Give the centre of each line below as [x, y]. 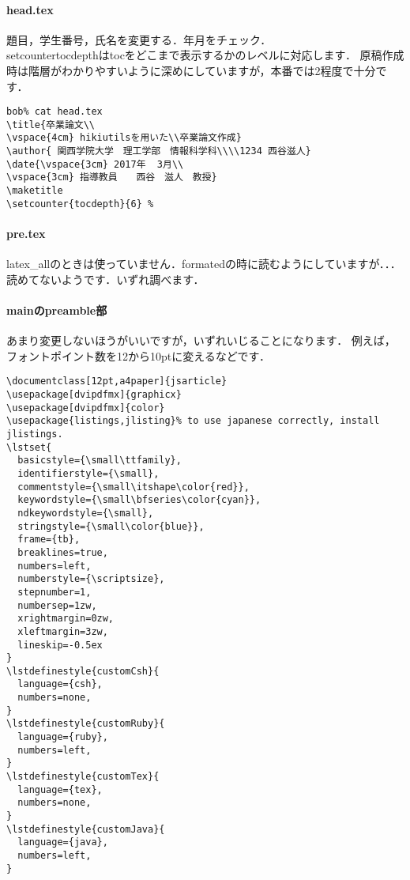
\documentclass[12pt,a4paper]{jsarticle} [117, 381]
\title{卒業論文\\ [51, 125]
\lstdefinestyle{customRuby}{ [86, 724]
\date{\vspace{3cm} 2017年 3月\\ [95, 164]
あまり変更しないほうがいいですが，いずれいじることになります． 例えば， [201, 340]
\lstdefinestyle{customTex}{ [83, 777]
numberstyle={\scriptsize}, [91, 579]
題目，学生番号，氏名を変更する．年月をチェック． [139, 39]
